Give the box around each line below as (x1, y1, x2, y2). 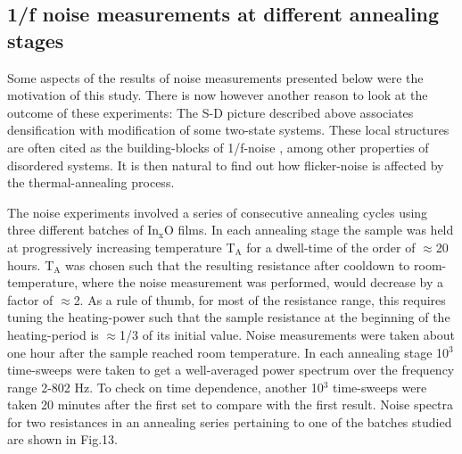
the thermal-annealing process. (7, 173, 175, 192)
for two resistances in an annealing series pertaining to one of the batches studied (7, 412, 452, 431)
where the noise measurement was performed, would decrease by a (81, 273, 443, 292)
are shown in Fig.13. (7, 430, 118, 449)
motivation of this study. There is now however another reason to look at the (7, 86, 428, 104)
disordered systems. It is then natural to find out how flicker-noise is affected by (7, 155, 444, 174)
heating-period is (7, 325, 99, 343)
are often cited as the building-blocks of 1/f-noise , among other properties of (7, 137, 429, 156)
